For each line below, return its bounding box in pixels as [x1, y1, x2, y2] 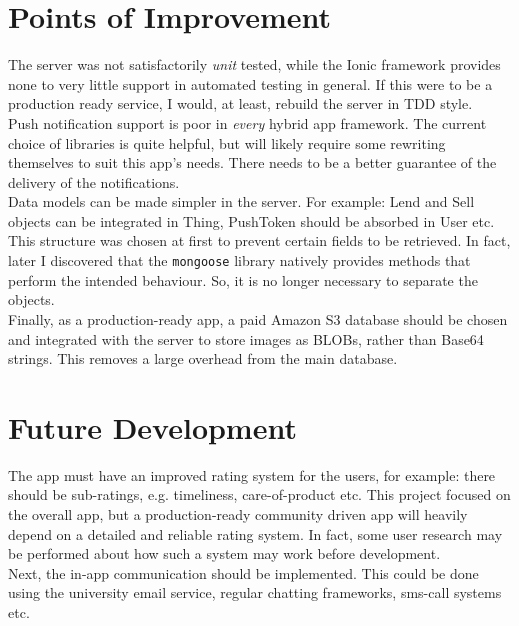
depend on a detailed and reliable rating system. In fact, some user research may [8, 523, 503, 544]
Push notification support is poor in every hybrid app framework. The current [8, 112, 487, 133]
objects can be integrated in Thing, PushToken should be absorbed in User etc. [8, 210, 495, 231]
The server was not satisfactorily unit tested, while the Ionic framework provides [8, 54, 501, 75]
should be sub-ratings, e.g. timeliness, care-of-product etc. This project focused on [8, 484, 511, 505]
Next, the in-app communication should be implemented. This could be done [8, 562, 479, 583]
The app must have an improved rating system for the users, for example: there [8, 464, 496, 485]
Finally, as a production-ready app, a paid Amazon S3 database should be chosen [8, 308, 508, 329]
